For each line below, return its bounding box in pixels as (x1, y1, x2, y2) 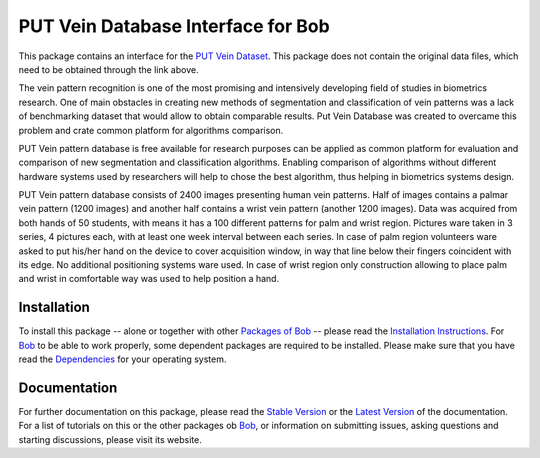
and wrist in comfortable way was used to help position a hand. (18, 273, 280, 285)
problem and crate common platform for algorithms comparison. (18, 124, 284, 136)
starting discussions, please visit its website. (18, 433, 202, 445)
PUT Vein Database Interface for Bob (18, 15, 330, 37)
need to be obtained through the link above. (18, 63, 199, 75)
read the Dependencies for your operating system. (18, 353, 227, 365)
